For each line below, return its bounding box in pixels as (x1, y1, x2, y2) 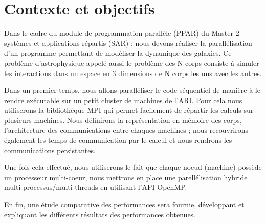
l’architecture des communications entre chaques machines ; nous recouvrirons (4, 125, 249, 135)
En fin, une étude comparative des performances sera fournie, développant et (4, 199, 245, 210)
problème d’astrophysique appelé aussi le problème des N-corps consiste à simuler (4, 57, 259, 68)
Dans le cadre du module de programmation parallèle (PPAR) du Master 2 (4, 28, 239, 38)
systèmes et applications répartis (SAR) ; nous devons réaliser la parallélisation (4, 37, 252, 48)
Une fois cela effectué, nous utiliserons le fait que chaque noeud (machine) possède (4, 162, 262, 172)
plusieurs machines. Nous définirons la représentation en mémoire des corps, (4, 114, 242, 125)
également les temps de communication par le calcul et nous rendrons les (4, 135, 232, 145)
